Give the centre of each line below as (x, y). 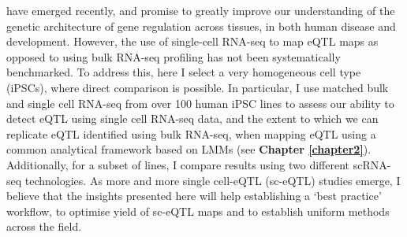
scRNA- (372, 164)
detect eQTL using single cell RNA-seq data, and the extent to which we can (192, 119)
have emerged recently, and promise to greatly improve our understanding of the (201, 10)
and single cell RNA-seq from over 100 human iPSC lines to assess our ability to (200, 103)
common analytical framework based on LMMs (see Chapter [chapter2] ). (189, 149)
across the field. (44, 226)
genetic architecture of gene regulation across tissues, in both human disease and (201, 26)
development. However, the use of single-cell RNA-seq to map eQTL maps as (192, 41)
